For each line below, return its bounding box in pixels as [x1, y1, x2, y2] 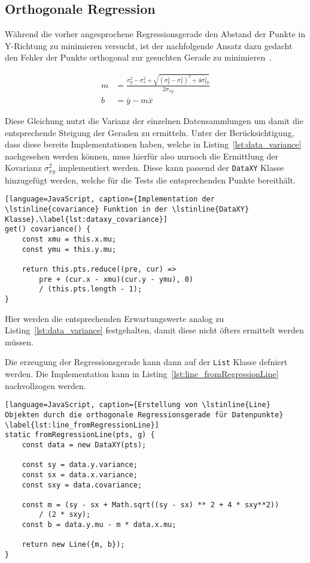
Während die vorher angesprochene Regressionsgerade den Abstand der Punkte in [5, 28, 305, 40]
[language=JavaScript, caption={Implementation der [5, 195, 215, 204]
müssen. [5, 335, 34, 348]
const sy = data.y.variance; [22, 460, 138, 469]
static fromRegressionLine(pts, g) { [5, 430, 155, 439]
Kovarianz [5, 161, 42, 174]
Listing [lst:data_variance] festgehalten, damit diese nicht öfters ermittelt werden [5, 324, 304, 336]
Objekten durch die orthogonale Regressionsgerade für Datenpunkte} [5, 410, 284, 419]
